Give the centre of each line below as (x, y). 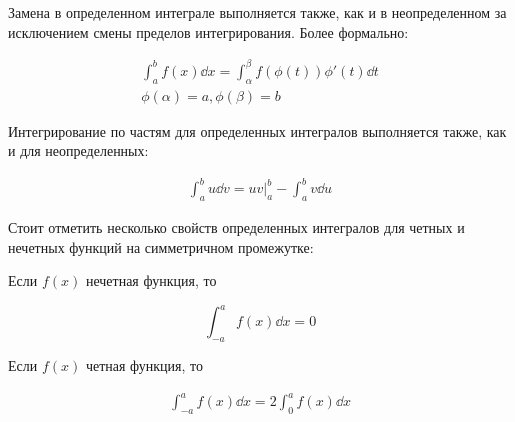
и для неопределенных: (78, 150)
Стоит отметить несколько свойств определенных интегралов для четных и (236, 227)
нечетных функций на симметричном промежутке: (161, 246)
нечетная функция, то (151, 280)
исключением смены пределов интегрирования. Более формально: (208, 31)
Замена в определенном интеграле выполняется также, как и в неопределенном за (257, 12)
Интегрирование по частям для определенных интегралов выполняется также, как (257, 130)
